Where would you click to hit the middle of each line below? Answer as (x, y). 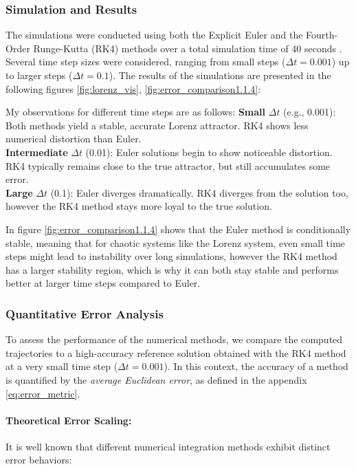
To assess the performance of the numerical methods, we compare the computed (174, 339)
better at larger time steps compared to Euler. (103, 283)
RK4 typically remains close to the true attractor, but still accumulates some (168, 165)
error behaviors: (39, 460)
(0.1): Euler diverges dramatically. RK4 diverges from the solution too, (199, 192)
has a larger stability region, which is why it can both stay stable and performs (172, 269)
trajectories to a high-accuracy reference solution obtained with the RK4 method (176, 352)
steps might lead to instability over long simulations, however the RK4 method (171, 256)
